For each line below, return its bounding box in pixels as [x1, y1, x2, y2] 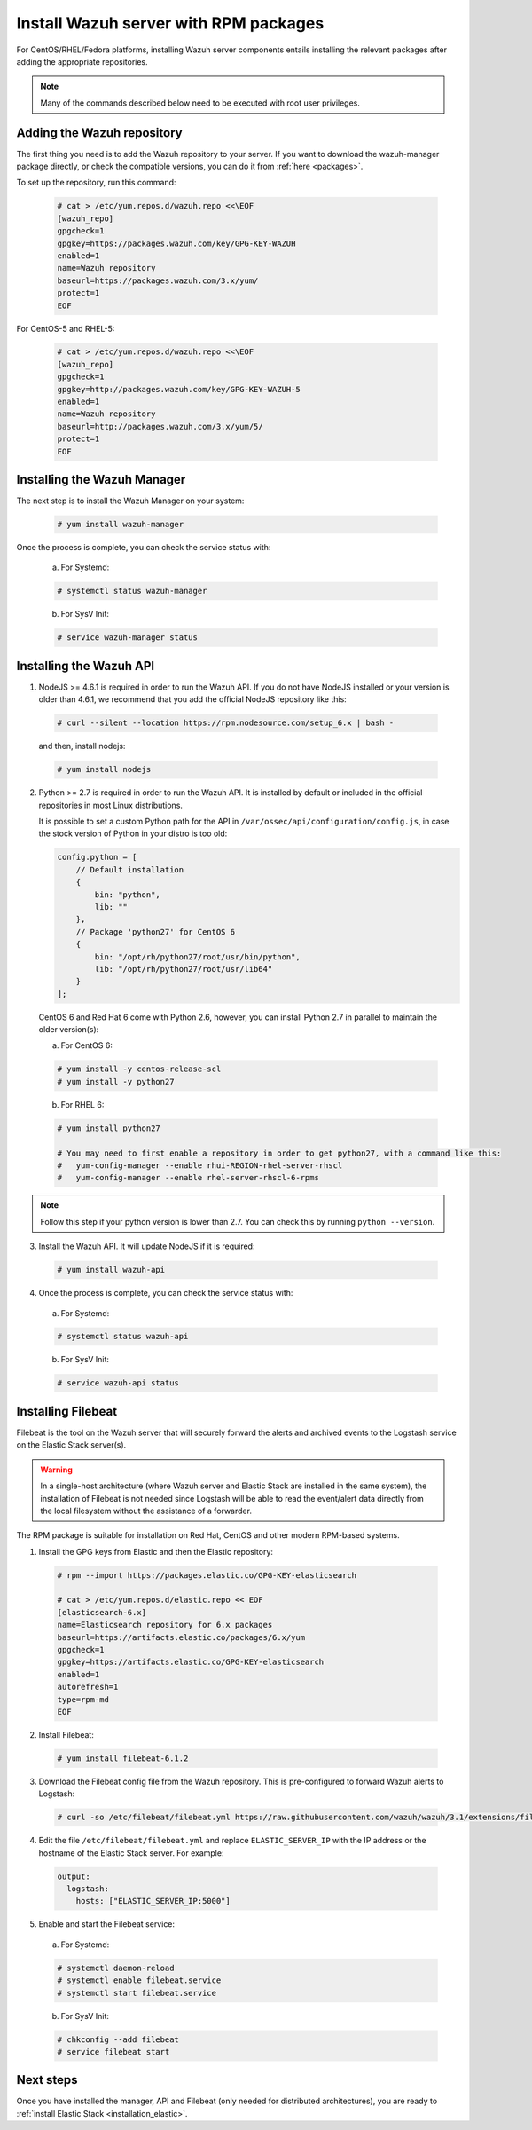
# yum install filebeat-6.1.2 [57, 1753, 189, 1763]
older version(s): [38, 1024, 99, 1035]
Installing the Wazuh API [16, 658, 155, 674]
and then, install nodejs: [38, 741, 126, 752]
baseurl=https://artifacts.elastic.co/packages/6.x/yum [57, 1632, 306, 1642]
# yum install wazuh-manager [57, 519, 184, 530]
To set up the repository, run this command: [16, 177, 176, 188]
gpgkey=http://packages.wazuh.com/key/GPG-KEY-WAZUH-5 [57, 384, 301, 394]
